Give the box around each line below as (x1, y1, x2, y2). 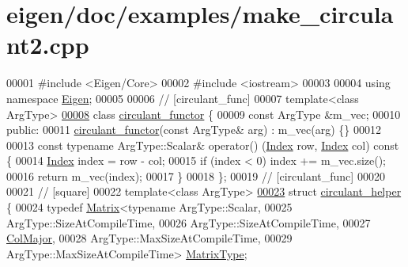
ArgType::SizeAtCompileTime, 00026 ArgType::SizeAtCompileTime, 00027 (6, 214, 371, 231)
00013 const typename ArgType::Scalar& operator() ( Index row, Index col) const (6, 136, 399, 153)
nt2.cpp (6, 29, 89, 61)
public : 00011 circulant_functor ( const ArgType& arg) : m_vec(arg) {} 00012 (6, 121, 381, 138)
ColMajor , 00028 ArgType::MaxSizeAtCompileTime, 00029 (6, 230, 293, 246)
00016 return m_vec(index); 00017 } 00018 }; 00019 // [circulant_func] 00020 (6, 167, 385, 184)
